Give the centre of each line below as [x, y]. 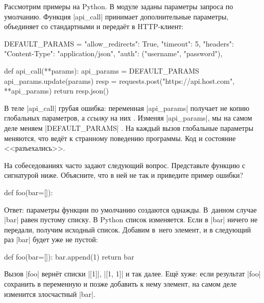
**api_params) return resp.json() [56, 91]
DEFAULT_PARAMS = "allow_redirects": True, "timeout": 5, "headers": [119, 43]
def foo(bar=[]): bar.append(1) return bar [69, 256]
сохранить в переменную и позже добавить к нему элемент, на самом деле [121, 284]
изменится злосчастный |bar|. [50, 294]
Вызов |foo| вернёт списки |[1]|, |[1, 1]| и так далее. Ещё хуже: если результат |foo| [133, 274]
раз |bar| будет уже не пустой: [51, 239]
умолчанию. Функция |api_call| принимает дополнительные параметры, [116, 16]
